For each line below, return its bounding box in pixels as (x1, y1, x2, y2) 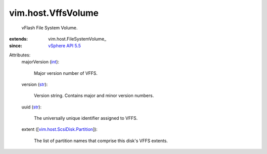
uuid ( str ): (21, 104, 42, 110)
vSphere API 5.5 (48, 43, 81, 49)
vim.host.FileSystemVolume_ (48, 36, 106, 42)
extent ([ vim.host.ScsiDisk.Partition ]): (21, 126, 98, 132)
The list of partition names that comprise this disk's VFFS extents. (34, 138, 168, 144)
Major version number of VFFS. (34, 70, 98, 76)
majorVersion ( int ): (21, 59, 59, 65)
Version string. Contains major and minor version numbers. (34, 93, 154, 99)
